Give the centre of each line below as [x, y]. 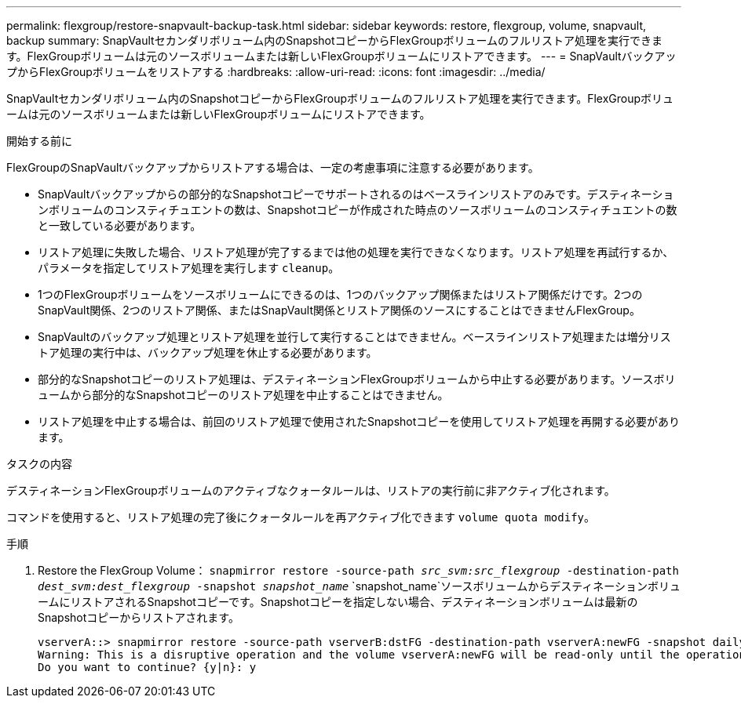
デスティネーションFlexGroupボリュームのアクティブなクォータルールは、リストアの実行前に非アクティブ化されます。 [311, 490]
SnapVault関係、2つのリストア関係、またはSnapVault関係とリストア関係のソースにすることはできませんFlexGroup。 [339, 310]
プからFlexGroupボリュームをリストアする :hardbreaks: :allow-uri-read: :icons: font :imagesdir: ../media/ [276, 72]
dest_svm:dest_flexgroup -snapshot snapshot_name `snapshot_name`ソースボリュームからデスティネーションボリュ [360, 586]
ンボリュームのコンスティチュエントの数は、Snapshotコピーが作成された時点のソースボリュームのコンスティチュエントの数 [358, 210]
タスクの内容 [39, 464]
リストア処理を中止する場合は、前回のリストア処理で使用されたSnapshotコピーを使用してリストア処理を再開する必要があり [359, 421]
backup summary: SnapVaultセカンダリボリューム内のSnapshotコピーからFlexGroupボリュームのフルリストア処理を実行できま [335, 40]
